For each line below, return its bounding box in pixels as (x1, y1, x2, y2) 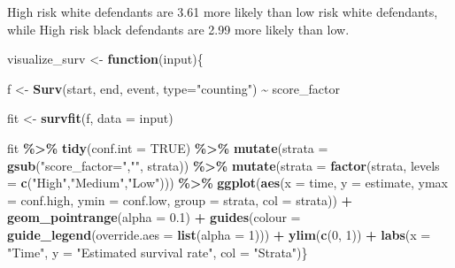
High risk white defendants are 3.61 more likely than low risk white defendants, (7, 3, 438, 20)
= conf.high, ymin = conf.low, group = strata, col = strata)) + (7, 190, 353, 209)
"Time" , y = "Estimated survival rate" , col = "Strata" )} (7, 242, 308, 261)
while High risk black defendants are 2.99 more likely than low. (7, 19, 350, 38)
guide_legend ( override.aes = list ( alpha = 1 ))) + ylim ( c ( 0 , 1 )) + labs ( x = (7, 225, 431, 243)
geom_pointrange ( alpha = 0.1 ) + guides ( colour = (7, 208, 301, 226)
